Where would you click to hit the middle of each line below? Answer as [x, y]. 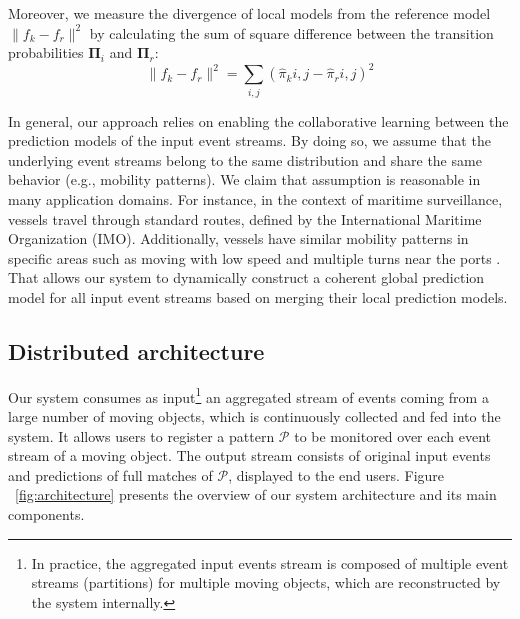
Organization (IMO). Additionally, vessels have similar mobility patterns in [238, 238]
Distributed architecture [136, 350]
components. [46, 513]
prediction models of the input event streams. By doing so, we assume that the [249, 140]
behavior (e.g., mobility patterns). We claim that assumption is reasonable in [244, 179]
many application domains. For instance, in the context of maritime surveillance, [255, 198]
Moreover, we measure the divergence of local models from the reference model [249, 13]
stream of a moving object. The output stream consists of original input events [249, 455]
